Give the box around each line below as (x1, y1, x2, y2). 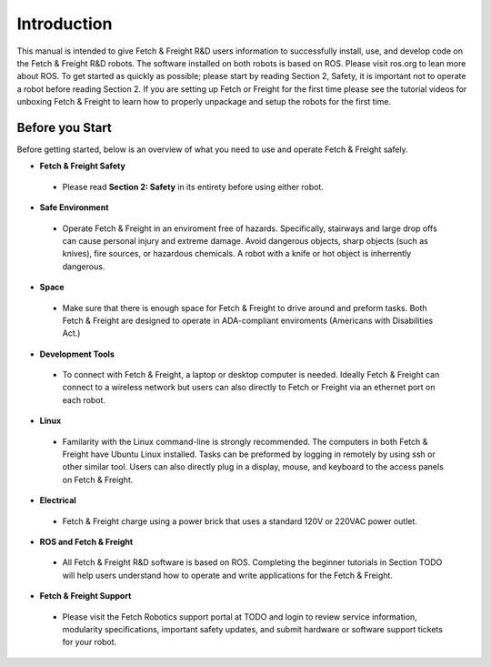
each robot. (62, 394, 106, 405)
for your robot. (62, 637, 117, 648)
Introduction (16, 14, 113, 34)
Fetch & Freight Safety (39, 160, 126, 172)
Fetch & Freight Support (39, 591, 132, 601)
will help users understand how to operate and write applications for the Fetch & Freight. (62, 570, 393, 581)
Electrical (39, 495, 76, 506)
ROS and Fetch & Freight (39, 537, 134, 547)
